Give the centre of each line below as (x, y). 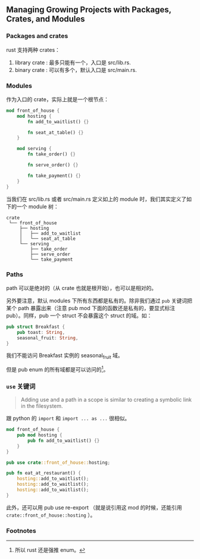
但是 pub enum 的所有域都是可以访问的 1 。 (57, 369)
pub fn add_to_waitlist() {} (64, 441)
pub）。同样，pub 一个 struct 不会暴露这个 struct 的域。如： (79, 316)
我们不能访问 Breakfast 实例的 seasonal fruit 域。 (65, 356)
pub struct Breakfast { (36, 327)
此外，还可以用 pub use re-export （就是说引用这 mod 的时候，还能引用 (94, 507)
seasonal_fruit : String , (48, 338)
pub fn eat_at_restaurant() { (44, 473)
